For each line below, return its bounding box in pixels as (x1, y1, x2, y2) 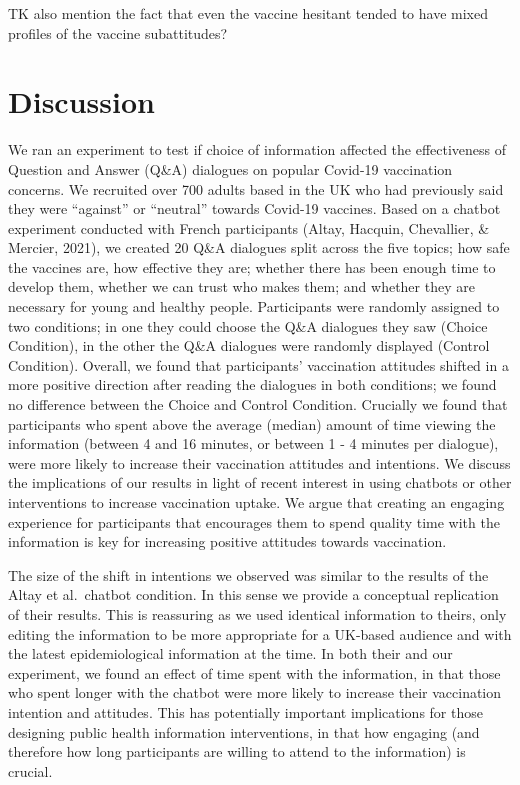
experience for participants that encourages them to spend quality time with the (8, 511, 500, 532)
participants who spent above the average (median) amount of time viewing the (8, 413, 496, 434)
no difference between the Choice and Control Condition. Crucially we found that (8, 394, 508, 415)
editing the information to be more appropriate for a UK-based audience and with (8, 623, 512, 644)
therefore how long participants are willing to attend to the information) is (8, 741, 466, 762)
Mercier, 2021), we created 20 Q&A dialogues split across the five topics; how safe (8, 237, 510, 258)
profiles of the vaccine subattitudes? (8, 22, 228, 43)
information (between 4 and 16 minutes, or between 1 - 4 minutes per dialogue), (8, 433, 499, 454)
